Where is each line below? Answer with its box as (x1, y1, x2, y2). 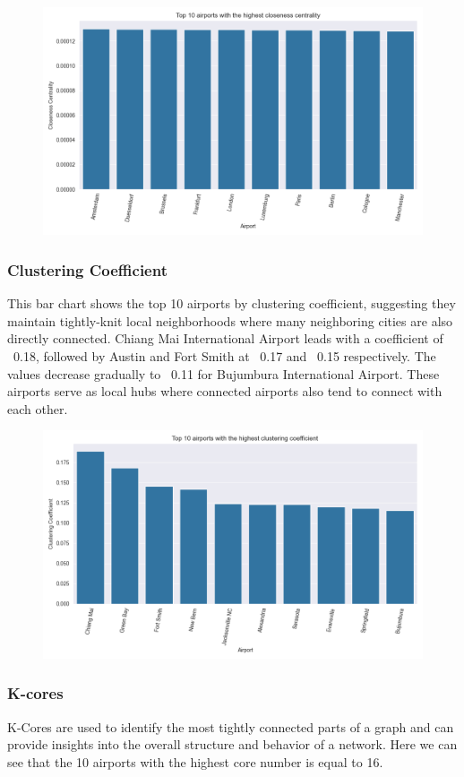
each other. (7, 399, 68, 418)
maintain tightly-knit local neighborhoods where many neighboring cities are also (7, 311, 453, 330)
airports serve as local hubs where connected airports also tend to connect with (7, 382, 443, 401)
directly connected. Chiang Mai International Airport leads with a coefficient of (7, 329, 443, 348)
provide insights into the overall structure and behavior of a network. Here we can (7, 735, 458, 754)
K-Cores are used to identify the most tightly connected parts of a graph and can (7, 717, 454, 736)
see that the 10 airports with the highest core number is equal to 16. (7, 752, 383, 771)
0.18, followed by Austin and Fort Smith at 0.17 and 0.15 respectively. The (13, 346, 436, 365)
